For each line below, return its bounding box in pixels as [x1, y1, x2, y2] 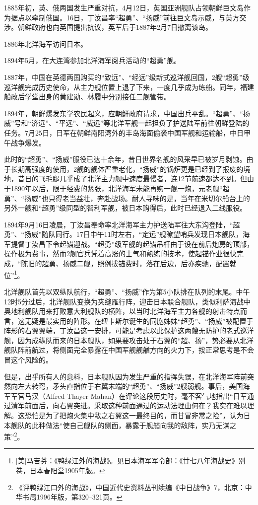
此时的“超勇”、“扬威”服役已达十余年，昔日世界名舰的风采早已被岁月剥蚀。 [4, 154, 247, 164]
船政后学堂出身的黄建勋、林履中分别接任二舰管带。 [4, 91, 171, 102]
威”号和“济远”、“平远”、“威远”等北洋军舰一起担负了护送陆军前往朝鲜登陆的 [4, 118, 250, 128]
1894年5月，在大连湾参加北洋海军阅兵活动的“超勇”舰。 [4, 55, 181, 66]
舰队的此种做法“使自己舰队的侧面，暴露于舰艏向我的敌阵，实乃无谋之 [10, 420, 237, 430]
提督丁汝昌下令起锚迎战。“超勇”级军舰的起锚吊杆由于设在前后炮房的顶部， [10, 238, 254, 249]
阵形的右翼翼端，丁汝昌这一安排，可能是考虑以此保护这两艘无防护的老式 [4, 325, 240, 336]
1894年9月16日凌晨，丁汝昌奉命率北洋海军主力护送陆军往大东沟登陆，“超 [4, 219, 240, 229]
